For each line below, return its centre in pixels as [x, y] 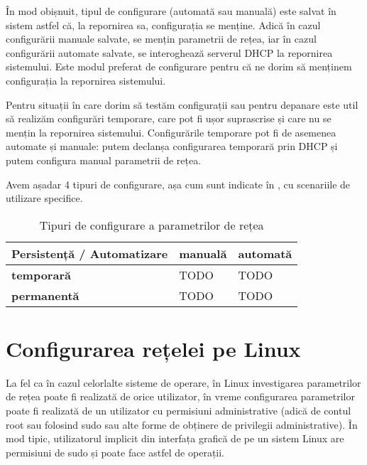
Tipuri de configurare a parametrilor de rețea [152, 225]
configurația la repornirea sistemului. [86, 80]
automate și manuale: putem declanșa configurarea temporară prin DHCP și [172, 146]
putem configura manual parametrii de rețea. [104, 160]
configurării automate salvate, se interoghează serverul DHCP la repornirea [169, 52]
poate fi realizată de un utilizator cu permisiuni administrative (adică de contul [179, 411]
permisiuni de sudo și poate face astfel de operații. [115, 452]
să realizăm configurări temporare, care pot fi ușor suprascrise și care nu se [169, 118]
